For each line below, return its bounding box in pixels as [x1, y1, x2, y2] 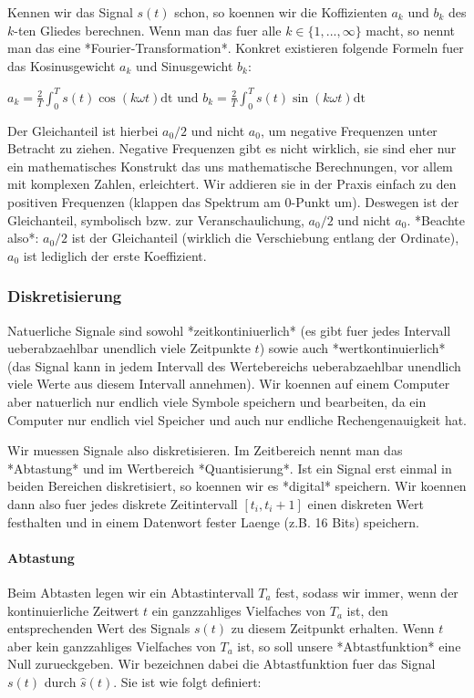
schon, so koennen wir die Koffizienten [174, 3, 387, 21]
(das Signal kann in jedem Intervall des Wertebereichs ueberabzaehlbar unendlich [7, 356, 461, 375]
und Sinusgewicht [136, 56, 233, 75]
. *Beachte [407, 210, 466, 229]
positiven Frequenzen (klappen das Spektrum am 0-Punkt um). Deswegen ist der [7, 193, 459, 212]
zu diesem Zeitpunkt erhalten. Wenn [231, 619, 435, 638]
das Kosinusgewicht [7, 56, 116, 75]
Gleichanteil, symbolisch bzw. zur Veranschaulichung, [7, 210, 304, 229]
